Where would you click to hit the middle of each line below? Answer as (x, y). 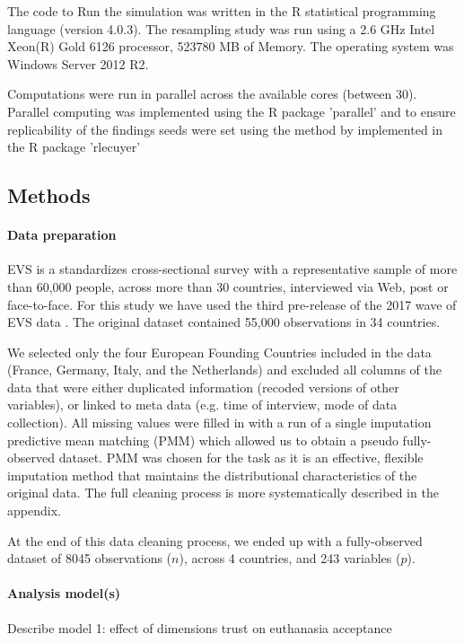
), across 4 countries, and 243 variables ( (290, 558)
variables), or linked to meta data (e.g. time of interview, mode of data (202, 405)
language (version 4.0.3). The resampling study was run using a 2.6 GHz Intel (221, 28)
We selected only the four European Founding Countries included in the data (219, 352)
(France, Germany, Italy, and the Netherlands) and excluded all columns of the (224, 370)
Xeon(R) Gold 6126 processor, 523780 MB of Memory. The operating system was (231, 46)
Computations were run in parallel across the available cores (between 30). (212, 94)
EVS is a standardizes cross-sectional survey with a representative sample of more (232, 269)
